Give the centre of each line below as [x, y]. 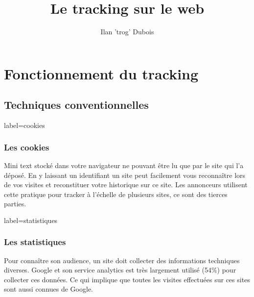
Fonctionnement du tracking [101, 73]
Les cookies [27, 147]
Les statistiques [35, 242]
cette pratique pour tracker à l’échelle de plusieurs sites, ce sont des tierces [116, 194]
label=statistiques [31, 220]
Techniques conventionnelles [76, 105]
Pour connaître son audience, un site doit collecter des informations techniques [122, 260]
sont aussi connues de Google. [48, 289]
